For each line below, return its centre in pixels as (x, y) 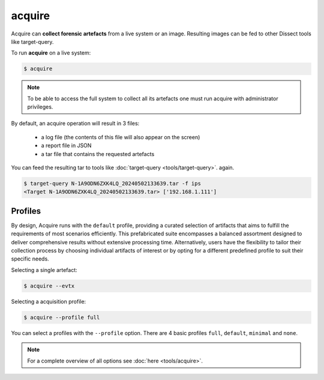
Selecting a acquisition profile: (49, 301)
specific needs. (30, 259)
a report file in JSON (66, 146)
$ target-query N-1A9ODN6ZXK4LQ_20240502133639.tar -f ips (112, 184)
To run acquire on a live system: (51, 53)
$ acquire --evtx (49, 286)
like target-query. (32, 41)
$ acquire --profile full (62, 317)
